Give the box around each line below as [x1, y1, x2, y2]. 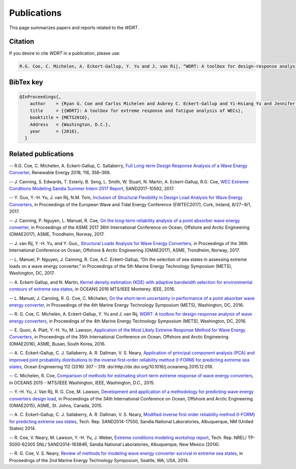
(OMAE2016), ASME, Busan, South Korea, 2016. [9, 341, 106, 347]
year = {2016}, [30, 128, 80, 134]
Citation [9, 37, 35, 46]
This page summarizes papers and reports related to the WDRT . [9, 25, 139, 31]
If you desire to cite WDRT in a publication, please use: [9, 50, 121, 56]
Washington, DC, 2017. [9, 270, 55, 276]
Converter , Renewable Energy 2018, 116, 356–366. [9, 170, 111, 176]
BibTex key [9, 78, 43, 86]
